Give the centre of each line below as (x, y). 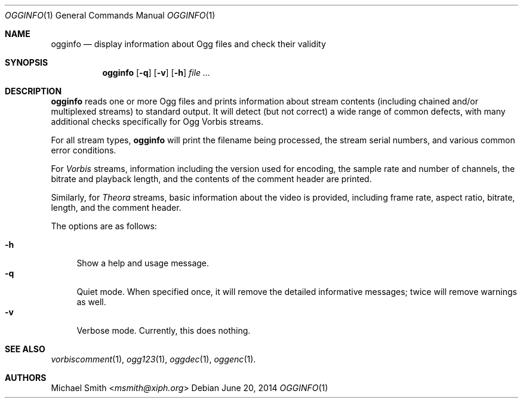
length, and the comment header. (116, 207)
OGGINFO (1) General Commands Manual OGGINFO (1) (110, 15)
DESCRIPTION (33, 91)
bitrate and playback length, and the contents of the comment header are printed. (211, 179)
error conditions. (84, 150)
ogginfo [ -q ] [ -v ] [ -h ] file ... (156, 73)
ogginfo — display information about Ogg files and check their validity (188, 44)
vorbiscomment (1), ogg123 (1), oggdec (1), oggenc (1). (153, 359)
